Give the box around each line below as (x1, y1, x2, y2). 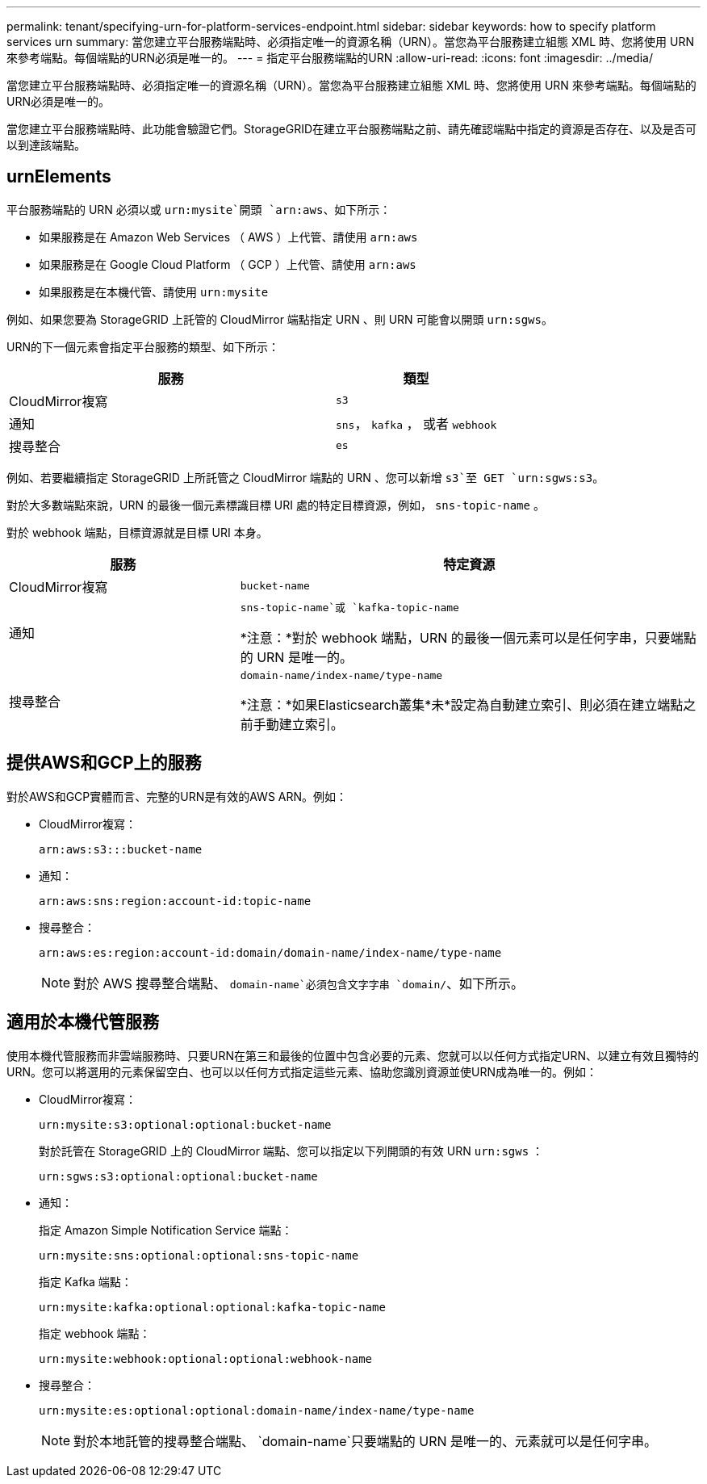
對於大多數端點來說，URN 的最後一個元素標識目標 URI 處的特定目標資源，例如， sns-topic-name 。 (6, 497, 545, 512)
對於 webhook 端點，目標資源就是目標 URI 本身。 (6, 525, 268, 539)
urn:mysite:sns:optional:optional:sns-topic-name (39, 1248, 359, 1262)
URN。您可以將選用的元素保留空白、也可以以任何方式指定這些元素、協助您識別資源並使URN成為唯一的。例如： (6, 1064, 597, 1079)
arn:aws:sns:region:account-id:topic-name (39, 894, 312, 908)
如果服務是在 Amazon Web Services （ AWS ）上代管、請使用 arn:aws (39, 229, 418, 244)
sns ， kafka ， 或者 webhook (335, 415, 497, 432)
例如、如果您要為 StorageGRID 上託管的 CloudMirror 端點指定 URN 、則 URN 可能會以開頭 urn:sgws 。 (6, 312, 553, 326)
